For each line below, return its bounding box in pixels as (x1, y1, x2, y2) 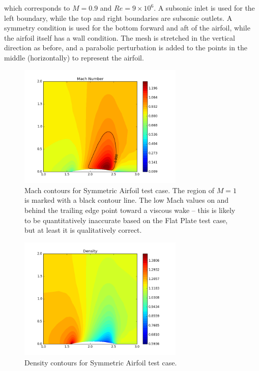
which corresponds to (4, 3, 70, 13)
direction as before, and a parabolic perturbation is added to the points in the (4, 42, 248, 53)
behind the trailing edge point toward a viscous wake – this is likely (24, 204, 236, 215)
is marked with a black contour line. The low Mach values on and (24, 195, 229, 205)
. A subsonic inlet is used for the (154, 3, 255, 13)
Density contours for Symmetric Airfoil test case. (24, 357, 177, 367)
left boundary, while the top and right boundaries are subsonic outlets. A (4, 12, 233, 23)
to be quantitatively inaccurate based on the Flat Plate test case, (24, 214, 228, 225)
